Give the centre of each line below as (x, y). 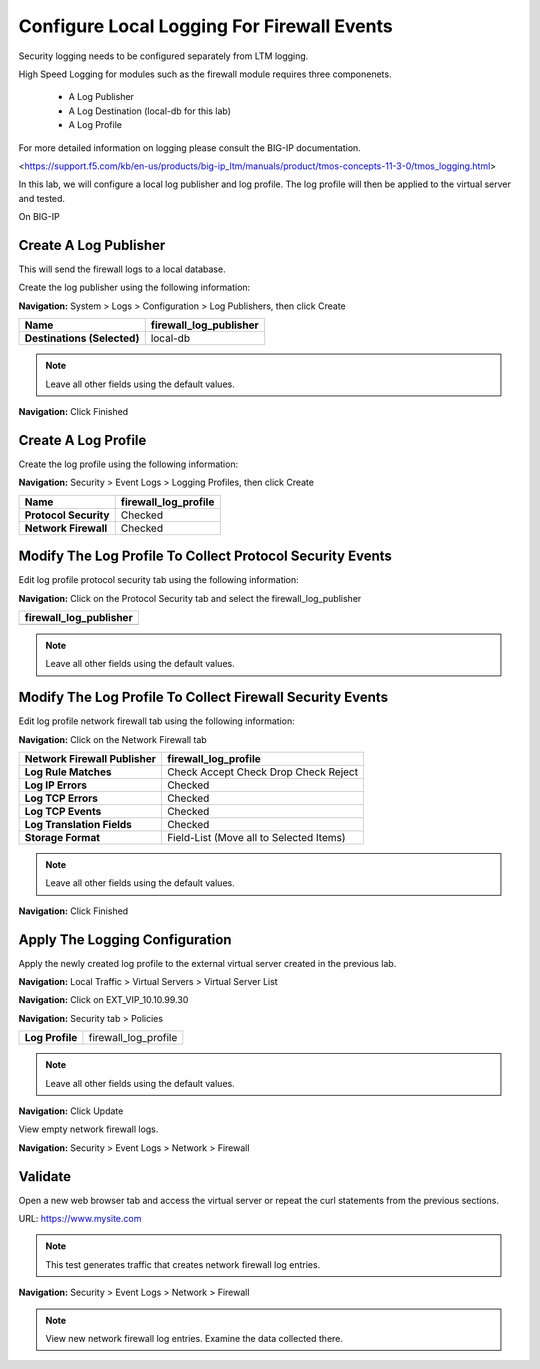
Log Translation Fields (78, 824)
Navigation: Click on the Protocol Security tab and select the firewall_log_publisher (190, 598)
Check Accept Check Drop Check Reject (262, 772)
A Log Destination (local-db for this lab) (150, 111)
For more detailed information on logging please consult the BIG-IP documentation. (190, 147)
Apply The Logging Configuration (125, 939)
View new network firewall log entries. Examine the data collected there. (194, 1339)
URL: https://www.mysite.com (80, 1219)
